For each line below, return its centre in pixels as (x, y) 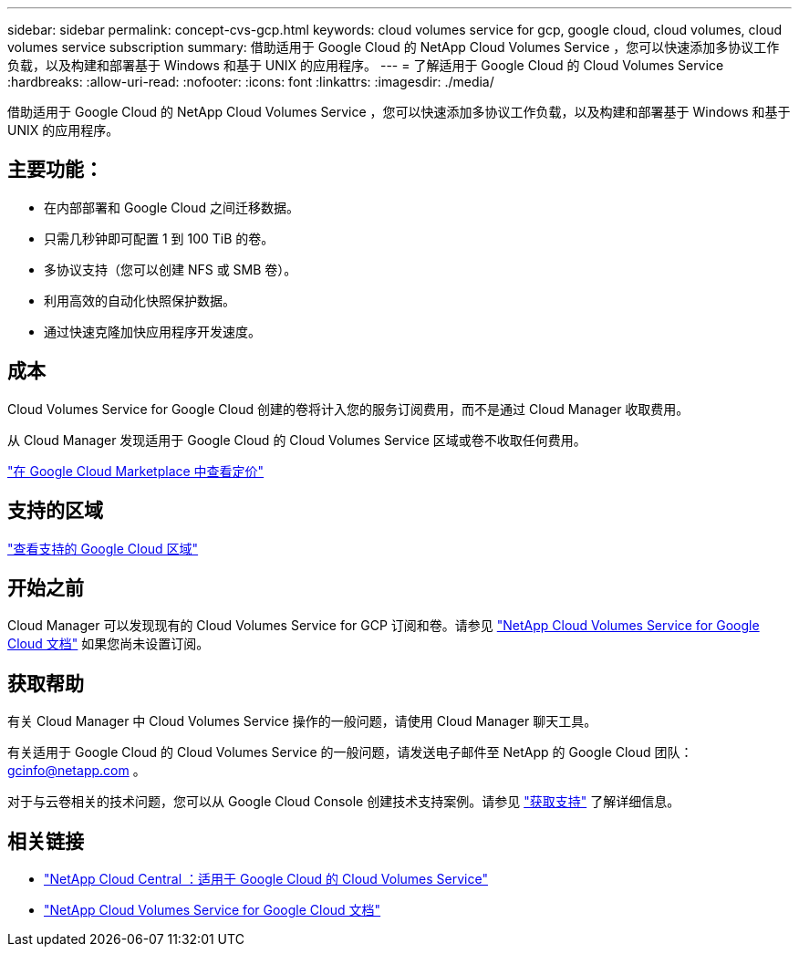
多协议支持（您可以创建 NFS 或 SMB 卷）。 (171, 269)
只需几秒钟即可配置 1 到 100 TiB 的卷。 (159, 238)
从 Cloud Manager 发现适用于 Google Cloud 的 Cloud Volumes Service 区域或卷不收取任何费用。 (297, 440)
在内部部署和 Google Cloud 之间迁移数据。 (172, 207)
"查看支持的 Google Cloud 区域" (103, 548)
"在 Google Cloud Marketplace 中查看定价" (136, 471)
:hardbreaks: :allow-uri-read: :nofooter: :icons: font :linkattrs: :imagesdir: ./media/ (251, 82)
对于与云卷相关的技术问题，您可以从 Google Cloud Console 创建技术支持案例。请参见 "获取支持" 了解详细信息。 (344, 802)
